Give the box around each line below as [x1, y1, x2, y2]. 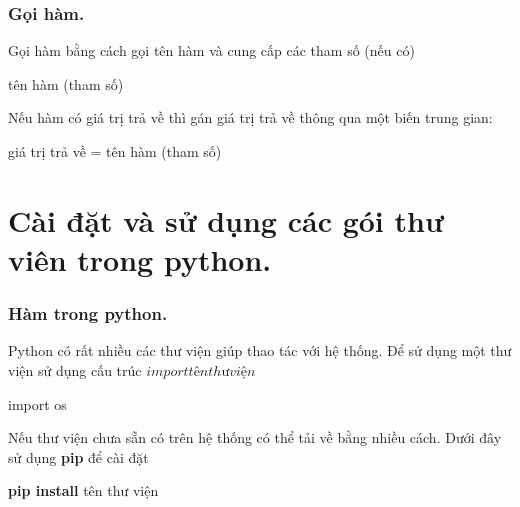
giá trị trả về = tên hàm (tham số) [8, 141, 222, 161]
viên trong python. [8, 238, 272, 279]
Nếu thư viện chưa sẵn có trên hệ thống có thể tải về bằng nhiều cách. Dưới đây [8, 427, 502, 448]
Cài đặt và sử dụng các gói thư [8, 199, 444, 240]
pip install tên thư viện [8, 480, 159, 501]
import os [8, 393, 67, 414]
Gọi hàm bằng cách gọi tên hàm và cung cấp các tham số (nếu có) [8, 40, 415, 61]
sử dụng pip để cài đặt [8, 446, 149, 467]
